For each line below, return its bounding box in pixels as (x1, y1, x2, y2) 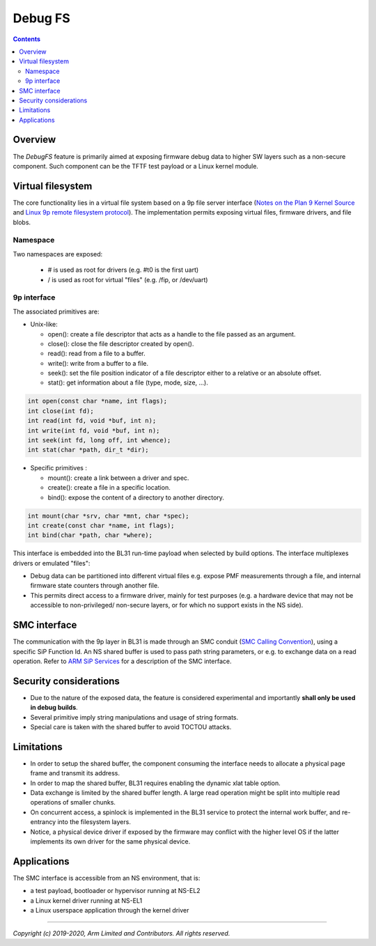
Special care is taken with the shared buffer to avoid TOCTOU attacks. (30, 723, 232, 731)
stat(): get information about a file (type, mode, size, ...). (47, 378, 209, 387)
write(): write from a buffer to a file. (47, 359, 149, 367)
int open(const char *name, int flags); (27, 397, 167, 405)
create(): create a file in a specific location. (47, 483, 171, 492)
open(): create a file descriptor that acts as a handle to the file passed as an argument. (47, 329, 296, 338)
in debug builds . (30, 704, 78, 712)
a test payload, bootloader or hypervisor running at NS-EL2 (30, 887, 201, 895)
